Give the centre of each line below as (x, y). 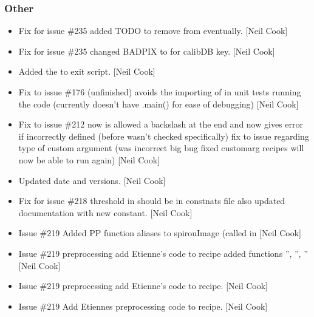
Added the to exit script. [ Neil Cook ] (87, 71)
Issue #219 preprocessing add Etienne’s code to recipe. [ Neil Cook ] (143, 286)
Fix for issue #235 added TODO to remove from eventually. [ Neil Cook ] (153, 31)
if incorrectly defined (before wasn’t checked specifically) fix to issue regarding (164, 136)
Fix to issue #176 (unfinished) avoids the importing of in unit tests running (160, 92)
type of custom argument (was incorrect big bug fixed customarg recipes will (161, 148)
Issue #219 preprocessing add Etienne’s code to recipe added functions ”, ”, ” (163, 253)
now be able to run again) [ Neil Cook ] (89, 159)
